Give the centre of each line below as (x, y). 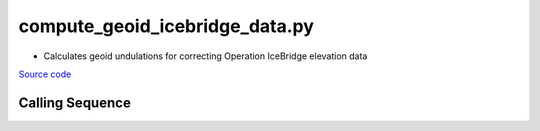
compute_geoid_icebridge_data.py (166, 26)
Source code (45, 74)
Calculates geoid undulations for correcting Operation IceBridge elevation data (205, 56)
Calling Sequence (75, 102)
